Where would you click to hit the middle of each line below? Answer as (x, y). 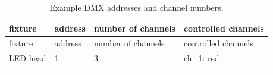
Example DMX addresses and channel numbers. (136, 7)
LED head (28, 58)
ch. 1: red (201, 58)
